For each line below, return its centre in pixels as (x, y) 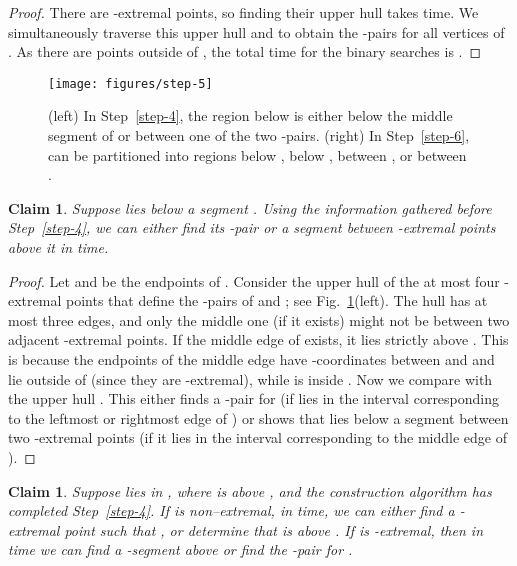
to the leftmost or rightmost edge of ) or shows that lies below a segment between (258, 417)
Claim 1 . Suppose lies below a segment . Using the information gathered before (250, 207)
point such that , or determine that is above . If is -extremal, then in (274, 529)
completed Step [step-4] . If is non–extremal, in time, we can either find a (231, 510)
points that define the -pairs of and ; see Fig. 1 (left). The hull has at (276, 300)
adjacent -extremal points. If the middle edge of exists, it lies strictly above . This (258, 339)
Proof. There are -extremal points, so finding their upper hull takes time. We (243, 12)
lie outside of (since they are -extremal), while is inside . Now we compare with (250, 378)
